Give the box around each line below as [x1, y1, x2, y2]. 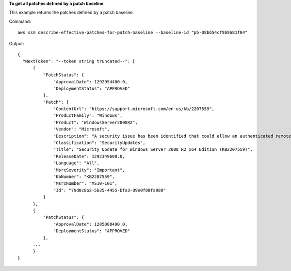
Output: [9, 40, 24, 46]
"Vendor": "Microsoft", [53, 127, 110, 132]
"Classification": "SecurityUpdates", [53, 140, 145, 145]
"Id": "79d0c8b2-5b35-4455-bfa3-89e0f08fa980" [53, 187, 166, 193]
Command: [9, 18, 31, 24]
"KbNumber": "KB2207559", [53, 174, 115, 179]
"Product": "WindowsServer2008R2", [53, 119, 138, 125]
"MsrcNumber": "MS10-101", [53, 181, 117, 186]
